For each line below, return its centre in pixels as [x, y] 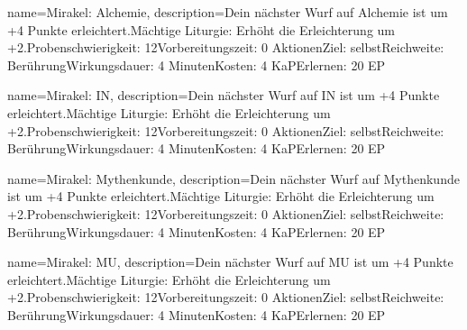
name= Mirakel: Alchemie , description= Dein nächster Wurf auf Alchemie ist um [228, 12]
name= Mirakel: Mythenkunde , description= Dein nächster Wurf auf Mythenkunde [233, 178]
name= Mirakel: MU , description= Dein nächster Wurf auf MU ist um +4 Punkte [230, 262]
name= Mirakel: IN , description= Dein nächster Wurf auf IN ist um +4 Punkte [224, 95]
